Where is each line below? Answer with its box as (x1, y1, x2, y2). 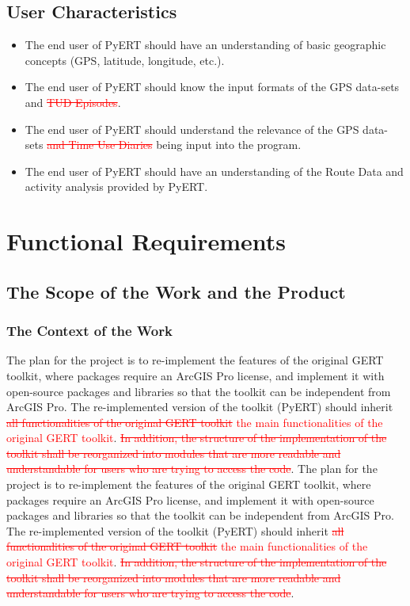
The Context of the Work (6, 321, 173, 341)
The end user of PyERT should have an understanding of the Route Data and (25, 162, 404, 179)
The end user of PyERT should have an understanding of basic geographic (25, 36, 386, 53)
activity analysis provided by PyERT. (25, 178, 208, 195)
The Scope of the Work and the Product (6, 279, 346, 303)
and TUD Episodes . (25, 93, 121, 110)
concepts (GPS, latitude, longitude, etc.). (25, 51, 225, 68)
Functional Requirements (6, 225, 286, 257)
